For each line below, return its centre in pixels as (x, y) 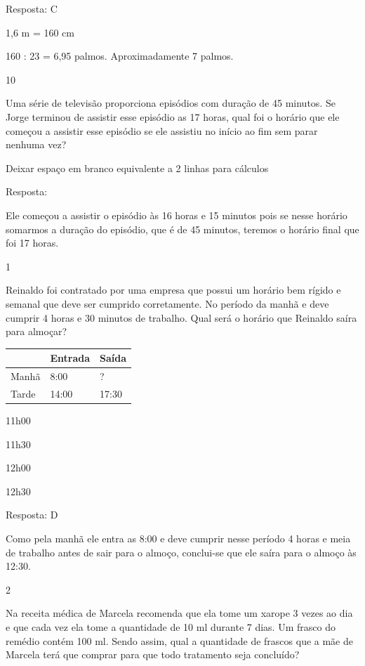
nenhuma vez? (36, 144)
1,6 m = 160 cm (40, 32)
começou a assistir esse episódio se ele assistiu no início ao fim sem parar (162, 130)
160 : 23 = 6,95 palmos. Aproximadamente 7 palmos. (120, 56)
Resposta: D (32, 515)
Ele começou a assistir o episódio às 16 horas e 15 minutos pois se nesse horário (177, 215)
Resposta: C (32, 8)
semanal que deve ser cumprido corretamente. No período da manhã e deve (167, 303)
